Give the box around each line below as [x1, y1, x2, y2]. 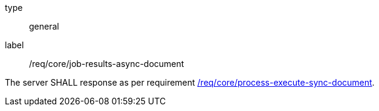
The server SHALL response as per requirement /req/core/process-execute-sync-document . [5, 77, 375, 87]
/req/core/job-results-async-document [29, 59, 184, 69]
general [29, 21, 59, 31]
